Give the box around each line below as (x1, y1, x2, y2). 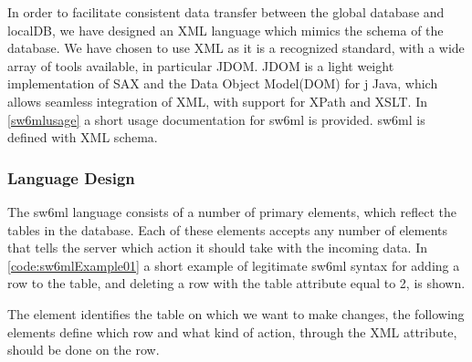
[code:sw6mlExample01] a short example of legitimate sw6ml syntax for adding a (7, 255, 460, 274)
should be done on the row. (7, 340, 160, 359)
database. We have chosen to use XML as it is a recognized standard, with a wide (7, 38, 465, 57)
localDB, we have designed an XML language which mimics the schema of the (7, 20, 444, 39)
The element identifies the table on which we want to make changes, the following (7, 304, 465, 323)
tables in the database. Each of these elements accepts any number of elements (7, 220, 448, 239)
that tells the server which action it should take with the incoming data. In (7, 238, 427, 257)
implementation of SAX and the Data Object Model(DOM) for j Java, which (7, 74, 438, 93)
